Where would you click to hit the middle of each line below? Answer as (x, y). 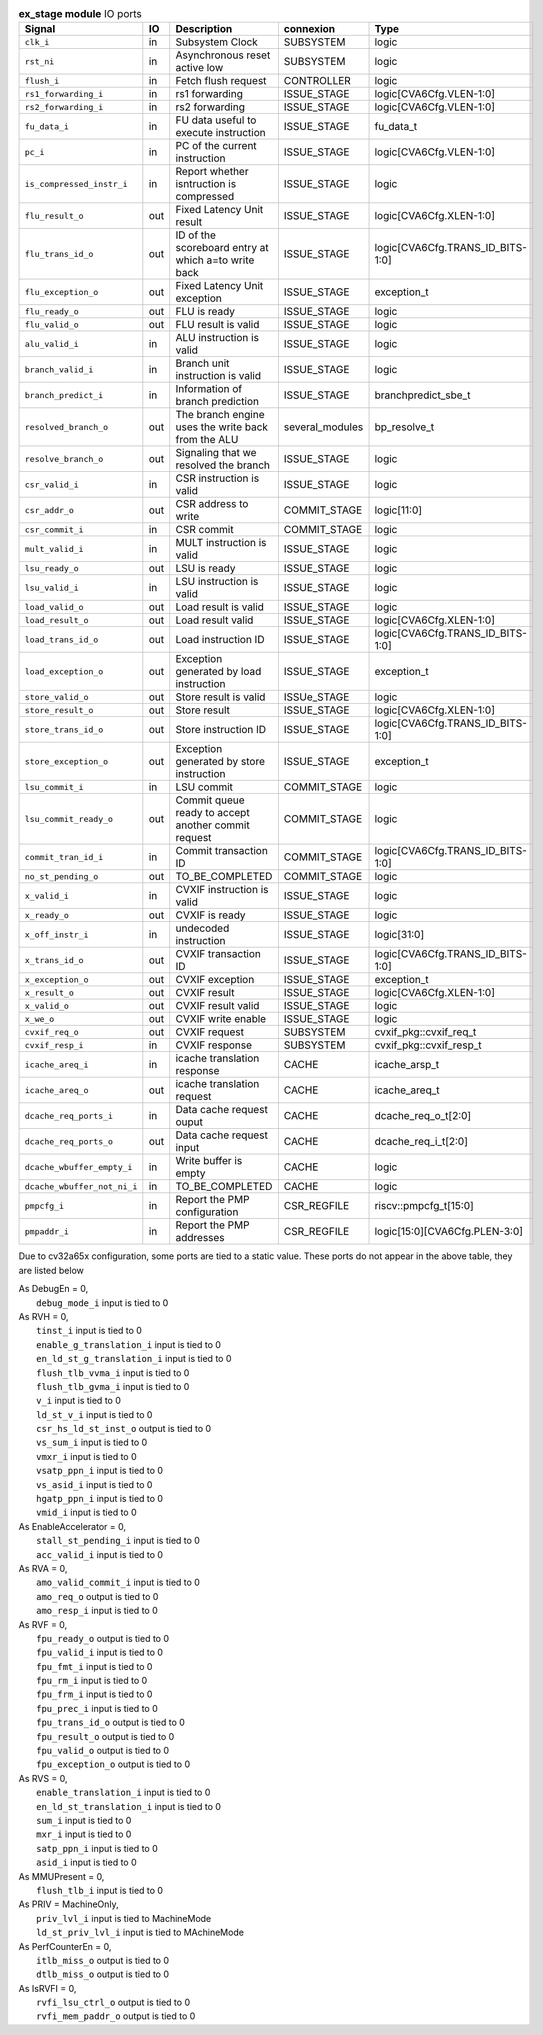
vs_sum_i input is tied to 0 (92, 1442)
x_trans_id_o (54, 960)
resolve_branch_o (64, 458)
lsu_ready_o (51, 568)
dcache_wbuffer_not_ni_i (81, 1186)
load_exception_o (64, 671)
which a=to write (215, 260)
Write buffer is (209, 1161)
